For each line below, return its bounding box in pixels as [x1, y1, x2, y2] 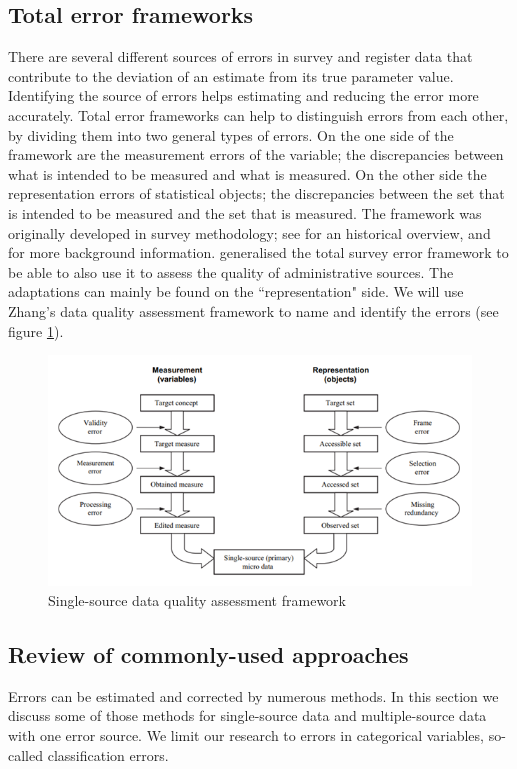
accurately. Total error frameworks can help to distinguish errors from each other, [8, 104, 509, 125]
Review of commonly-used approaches [8, 638, 409, 669]
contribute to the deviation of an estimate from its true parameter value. [8, 65, 454, 86]
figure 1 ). [8, 320, 64, 341]
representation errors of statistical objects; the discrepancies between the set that [8, 183, 505, 204]
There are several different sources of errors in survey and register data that [8, 46, 473, 67]
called [8, 744, 43, 765]
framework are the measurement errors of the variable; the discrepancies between [8, 144, 504, 165]
